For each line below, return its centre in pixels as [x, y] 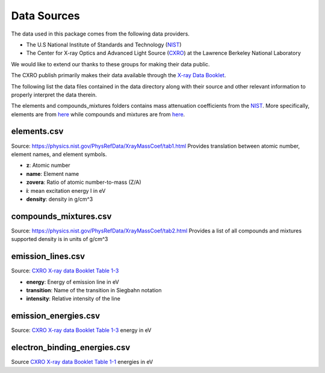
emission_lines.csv [48, 256]
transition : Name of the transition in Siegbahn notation [94, 290]
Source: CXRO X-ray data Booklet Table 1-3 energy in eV [81, 330]
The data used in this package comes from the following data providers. [100, 34]
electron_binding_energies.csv [71, 347]
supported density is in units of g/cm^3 [60, 239]
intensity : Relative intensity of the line [73, 299]
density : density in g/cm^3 [60, 199]
